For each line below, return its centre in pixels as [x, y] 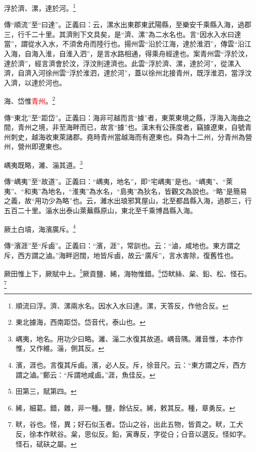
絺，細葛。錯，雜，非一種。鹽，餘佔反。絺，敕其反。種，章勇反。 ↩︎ [125, 407]
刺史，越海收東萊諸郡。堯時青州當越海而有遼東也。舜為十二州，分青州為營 [131, 136]
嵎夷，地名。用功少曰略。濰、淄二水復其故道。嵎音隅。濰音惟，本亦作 [129, 338]
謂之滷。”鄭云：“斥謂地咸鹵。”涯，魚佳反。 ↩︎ [85, 374]
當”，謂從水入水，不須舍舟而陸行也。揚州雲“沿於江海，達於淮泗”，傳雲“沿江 [128, 44]
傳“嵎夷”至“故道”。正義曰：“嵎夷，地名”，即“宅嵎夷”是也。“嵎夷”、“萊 [118, 181]
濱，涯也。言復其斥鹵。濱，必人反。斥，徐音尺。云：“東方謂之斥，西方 [131, 365]
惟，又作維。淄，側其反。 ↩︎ [60, 348]
